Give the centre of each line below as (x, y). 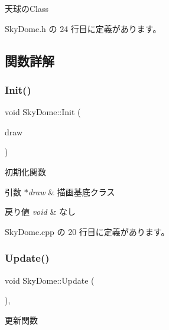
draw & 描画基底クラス (71, 191)
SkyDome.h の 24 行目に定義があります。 (83, 28)
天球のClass (27, 8)
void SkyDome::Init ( (43, 112)
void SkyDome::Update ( (50, 280)
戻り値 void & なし (40, 212)
